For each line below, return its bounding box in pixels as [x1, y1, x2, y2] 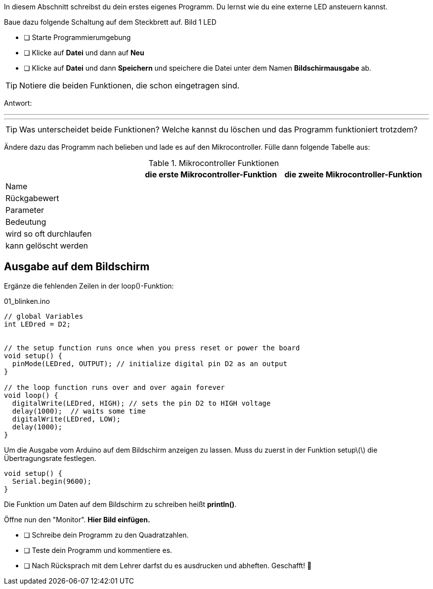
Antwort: [4, 99, 32, 107]
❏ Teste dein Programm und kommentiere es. [24, 546, 173, 554]
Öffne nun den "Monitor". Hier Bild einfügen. [4, 515, 150, 524]
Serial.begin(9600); [12, 477, 92, 485]
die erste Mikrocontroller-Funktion [145, 169, 277, 179]
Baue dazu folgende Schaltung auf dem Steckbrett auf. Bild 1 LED [4, 18, 216, 26]
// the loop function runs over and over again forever [4, 383, 225, 391]
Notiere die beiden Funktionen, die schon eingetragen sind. [19, 81, 240, 90]
